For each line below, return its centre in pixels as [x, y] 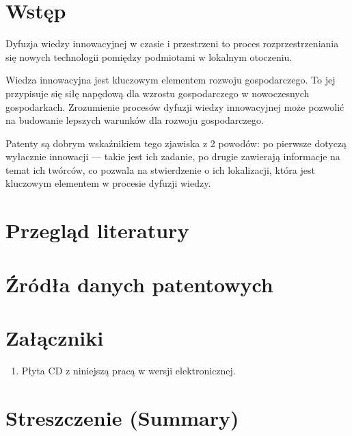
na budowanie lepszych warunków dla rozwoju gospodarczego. [135, 120]
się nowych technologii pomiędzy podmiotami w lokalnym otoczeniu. [149, 56]
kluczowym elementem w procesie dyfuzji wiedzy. [108, 183]
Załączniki [55, 337]
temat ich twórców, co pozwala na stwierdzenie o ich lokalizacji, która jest [160, 169]
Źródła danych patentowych [139, 284]
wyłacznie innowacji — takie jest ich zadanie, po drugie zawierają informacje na [173, 156]
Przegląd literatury [97, 230]
